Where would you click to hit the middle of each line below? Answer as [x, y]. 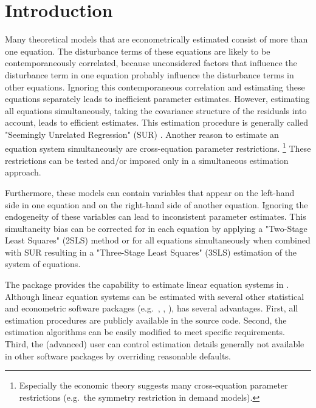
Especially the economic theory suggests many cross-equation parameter [153, 385]
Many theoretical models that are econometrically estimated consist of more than [156, 39]
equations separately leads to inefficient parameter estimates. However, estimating [157, 99]
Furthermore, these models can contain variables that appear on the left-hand [150, 192]
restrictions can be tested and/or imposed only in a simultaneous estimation [147, 160]
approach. [23, 172]
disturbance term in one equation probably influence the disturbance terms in [149, 74]
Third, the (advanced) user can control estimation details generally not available [155, 344]
